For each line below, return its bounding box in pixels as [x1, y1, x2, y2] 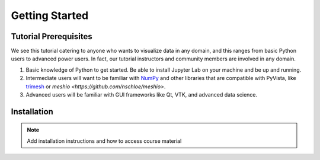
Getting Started [11, 9, 89, 22]
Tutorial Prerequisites [11, 31, 93, 41]
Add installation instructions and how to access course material [27, 137, 182, 145]
